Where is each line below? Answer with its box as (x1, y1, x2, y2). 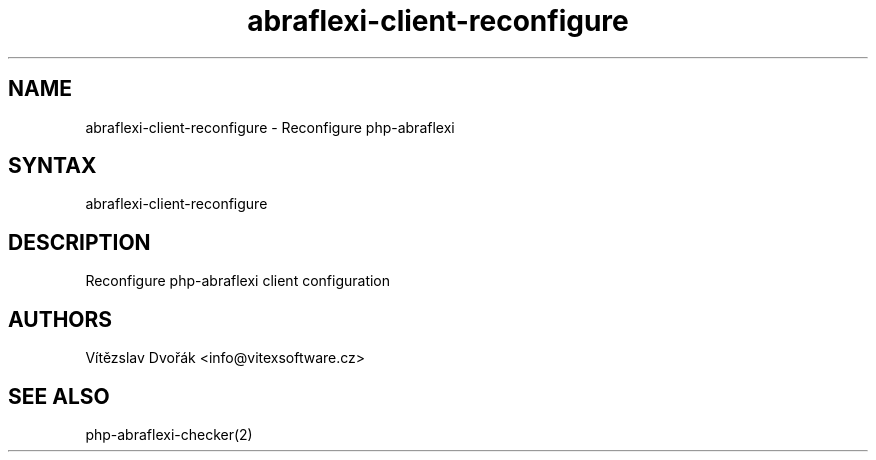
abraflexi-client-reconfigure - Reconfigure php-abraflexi (85, 118, 455, 136)
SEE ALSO (8, 383, 110, 409)
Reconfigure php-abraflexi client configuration (85, 272, 391, 290)
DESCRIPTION (8, 229, 151, 255)
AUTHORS (8, 306, 113, 332)
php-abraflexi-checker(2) (85, 425, 253, 443)
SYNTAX (8, 153, 97, 179)
